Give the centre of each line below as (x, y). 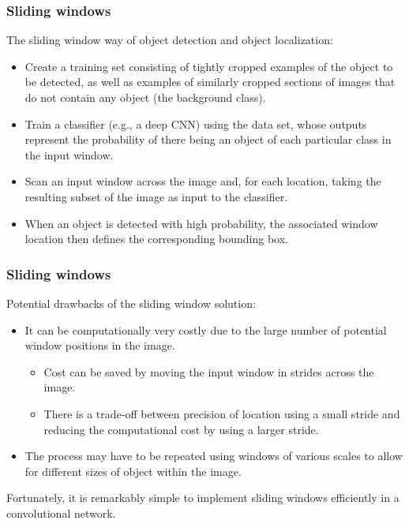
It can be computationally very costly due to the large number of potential (206, 329)
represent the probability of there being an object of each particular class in (208, 139)
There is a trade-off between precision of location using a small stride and (222, 413)
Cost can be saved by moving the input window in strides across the (209, 371)
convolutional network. (61, 513)
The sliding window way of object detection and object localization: (170, 40)
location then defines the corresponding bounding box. (156, 239)
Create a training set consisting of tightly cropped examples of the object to (209, 66)
